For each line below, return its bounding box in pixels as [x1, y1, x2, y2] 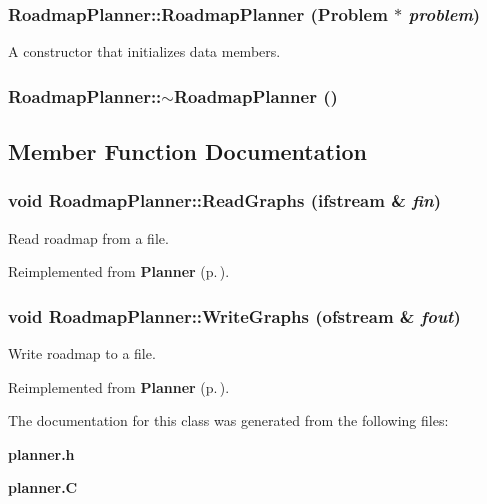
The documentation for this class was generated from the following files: [8, 410, 449, 431]
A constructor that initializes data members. [8, 41, 281, 62]
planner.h [8, 443, 75, 464]
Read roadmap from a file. [8, 227, 169, 248]
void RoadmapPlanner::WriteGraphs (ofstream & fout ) [8, 303, 461, 328]
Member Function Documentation [8, 136, 368, 167]
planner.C [8, 477, 78, 498]
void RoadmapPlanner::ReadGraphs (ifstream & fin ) [8, 188, 442, 213]
